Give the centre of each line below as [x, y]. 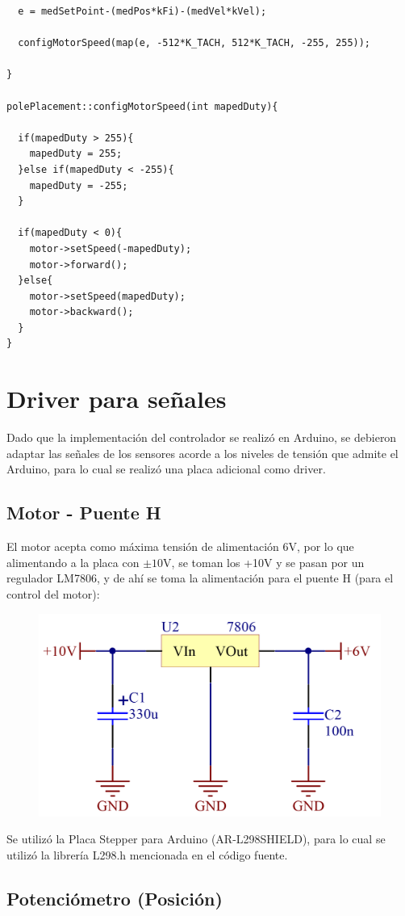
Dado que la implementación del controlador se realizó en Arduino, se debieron [202, 437]
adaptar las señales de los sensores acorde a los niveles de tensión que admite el [202, 453]
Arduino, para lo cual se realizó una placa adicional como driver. [166, 469]
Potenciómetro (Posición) [115, 899]
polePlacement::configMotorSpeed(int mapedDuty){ [142, 106]
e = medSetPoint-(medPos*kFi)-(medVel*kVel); [142, 11]
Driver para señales [117, 399]
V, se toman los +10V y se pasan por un [264, 562]
